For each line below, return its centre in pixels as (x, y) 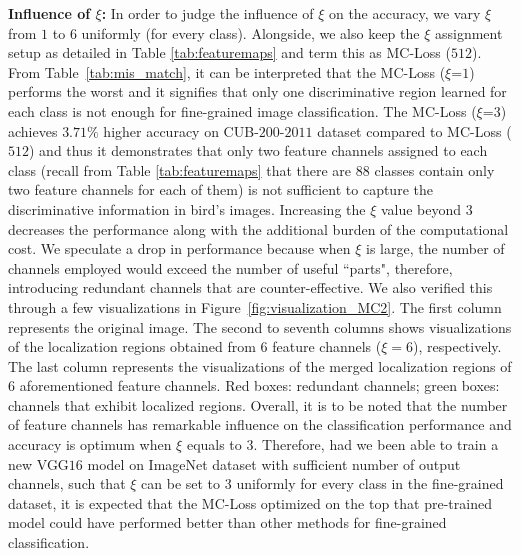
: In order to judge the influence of (207, 13)
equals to (214, 444)
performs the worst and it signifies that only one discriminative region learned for (257, 91)
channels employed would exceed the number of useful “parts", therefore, (230, 267)
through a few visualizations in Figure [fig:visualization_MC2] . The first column (255, 306)
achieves (33, 130)
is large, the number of (435, 248)
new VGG (38, 463)
